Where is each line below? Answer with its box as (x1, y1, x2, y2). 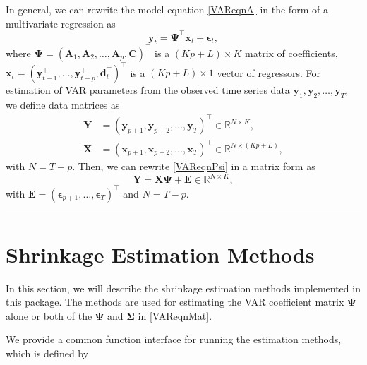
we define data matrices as (6, 97, 120, 112)
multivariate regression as (6, 16, 116, 30)
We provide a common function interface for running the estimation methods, (6, 332, 342, 347)
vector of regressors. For (217, 65, 320, 80)
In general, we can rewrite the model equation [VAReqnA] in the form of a (6, 2, 328, 16)
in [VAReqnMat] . (138, 308, 212, 323)
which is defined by (6, 346, 89, 361)
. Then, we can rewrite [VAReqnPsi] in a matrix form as (72, 158, 315, 173)
